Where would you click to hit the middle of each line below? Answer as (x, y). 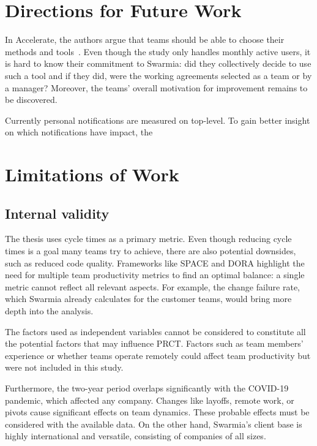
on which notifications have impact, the (79, 132)
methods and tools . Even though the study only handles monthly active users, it (158, 51)
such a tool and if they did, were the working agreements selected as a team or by (158, 75)
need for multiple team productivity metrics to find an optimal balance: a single (155, 275)
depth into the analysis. (49, 311)
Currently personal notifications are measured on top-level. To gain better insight (158, 120)
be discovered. (31, 100)
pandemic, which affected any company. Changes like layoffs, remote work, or (150, 400)
